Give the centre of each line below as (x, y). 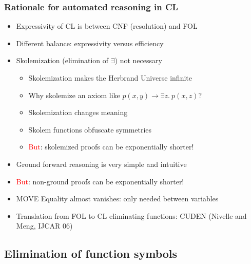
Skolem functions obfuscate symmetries (90, 129)
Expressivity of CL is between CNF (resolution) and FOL (107, 26)
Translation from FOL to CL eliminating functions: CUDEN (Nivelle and (131, 215)
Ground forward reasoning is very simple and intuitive (101, 164)
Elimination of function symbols (91, 253)
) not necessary (138, 60)
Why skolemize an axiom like (74, 95)
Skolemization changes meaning (78, 112)
